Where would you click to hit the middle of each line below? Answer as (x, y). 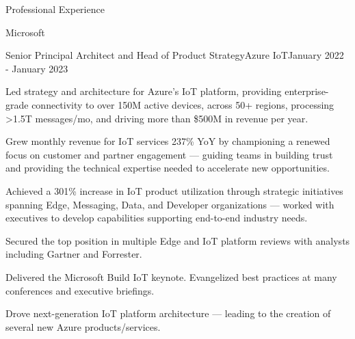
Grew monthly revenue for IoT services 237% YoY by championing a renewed (168, 141)
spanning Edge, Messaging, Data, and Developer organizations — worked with (170, 204)
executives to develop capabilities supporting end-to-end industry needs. (157, 218)
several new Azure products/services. (83, 326)
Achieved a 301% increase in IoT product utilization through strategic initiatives (174, 190)
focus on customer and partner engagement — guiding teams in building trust (169, 154)
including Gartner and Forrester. (74, 254)
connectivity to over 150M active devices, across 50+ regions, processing (183, 104)
